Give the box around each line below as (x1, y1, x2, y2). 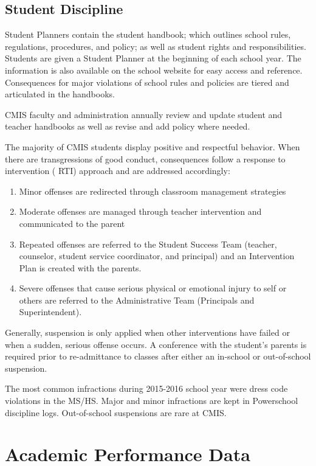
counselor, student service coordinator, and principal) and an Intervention (19, 249, 295, 262)
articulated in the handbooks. (5, 88, 115, 100)
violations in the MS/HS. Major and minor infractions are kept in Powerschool (5, 394, 298, 407)
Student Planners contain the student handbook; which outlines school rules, (5, 28, 291, 41)
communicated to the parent (19, 217, 125, 229)
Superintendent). (19, 305, 82, 318)
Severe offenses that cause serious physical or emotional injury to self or (19, 282, 287, 294)
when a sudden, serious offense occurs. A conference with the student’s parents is (5, 338, 307, 350)
